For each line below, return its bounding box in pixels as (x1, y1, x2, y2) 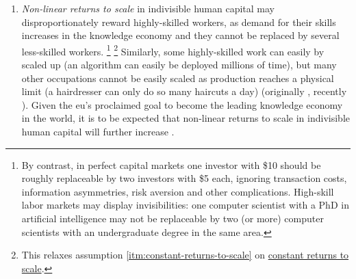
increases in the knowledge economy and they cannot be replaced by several (21, 28, 340, 42)
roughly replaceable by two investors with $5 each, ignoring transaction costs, (21, 171, 347, 185)
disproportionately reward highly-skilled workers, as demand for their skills (21, 14, 336, 29)
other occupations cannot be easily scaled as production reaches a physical (21, 70, 334, 85)
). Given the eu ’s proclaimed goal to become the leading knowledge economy (21, 97, 343, 111)
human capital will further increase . (21, 124, 175, 138)
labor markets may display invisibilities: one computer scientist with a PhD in (21, 198, 349, 212)
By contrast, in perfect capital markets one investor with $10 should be (21, 157, 321, 172)
